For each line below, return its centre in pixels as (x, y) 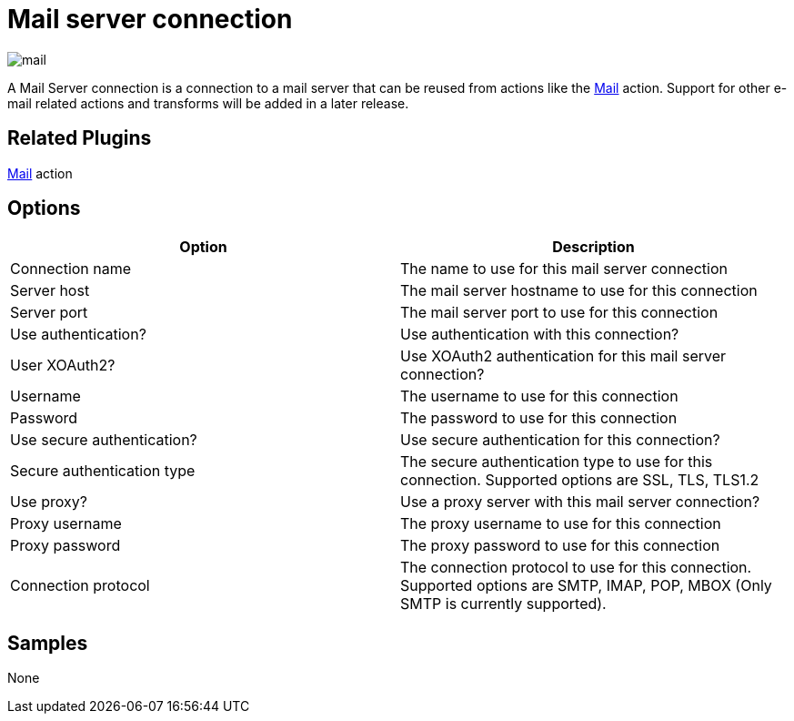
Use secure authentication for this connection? (560, 440)
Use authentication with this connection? (540, 335)
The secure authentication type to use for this (557, 462)
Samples (48, 643)
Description (593, 247)
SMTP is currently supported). (503, 604)
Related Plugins (80, 138)
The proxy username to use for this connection (561, 524)
